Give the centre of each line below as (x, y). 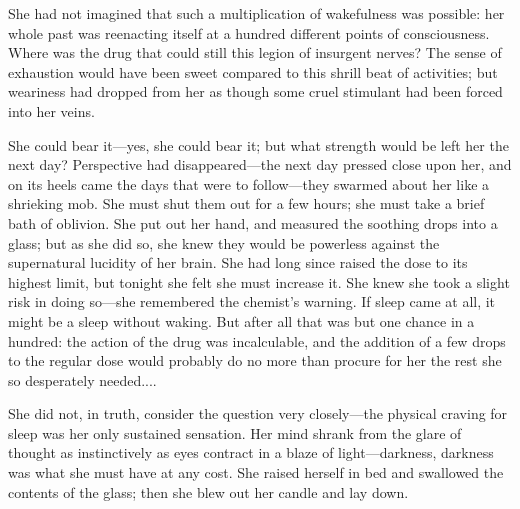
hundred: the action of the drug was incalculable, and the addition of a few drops (257, 340)
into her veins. (51, 110)
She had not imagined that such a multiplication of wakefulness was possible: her (256, 13)
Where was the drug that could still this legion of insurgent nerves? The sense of (255, 52)
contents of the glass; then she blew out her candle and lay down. (208, 491)
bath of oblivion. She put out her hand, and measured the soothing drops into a (253, 222)
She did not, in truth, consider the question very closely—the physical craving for (258, 413)
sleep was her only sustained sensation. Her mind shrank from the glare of (235, 432)
